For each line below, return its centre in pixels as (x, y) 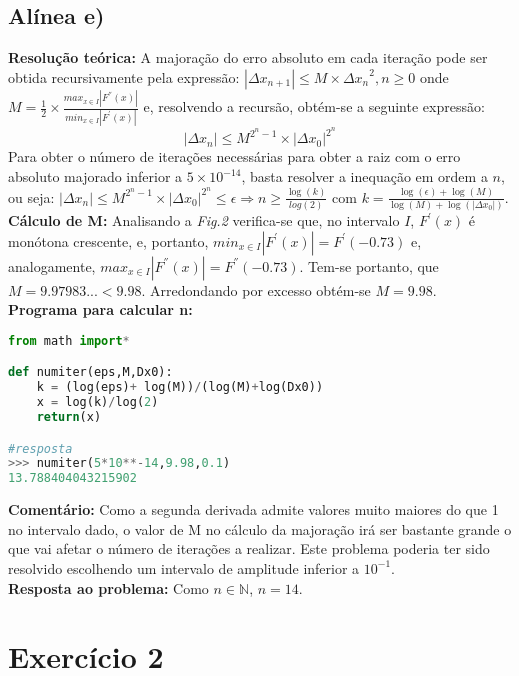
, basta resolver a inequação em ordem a (364, 176)
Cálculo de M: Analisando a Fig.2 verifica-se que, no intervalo (204, 220)
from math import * (69, 340)
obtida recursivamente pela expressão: (124, 76)
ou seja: (31, 196)
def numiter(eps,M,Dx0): (90, 372)
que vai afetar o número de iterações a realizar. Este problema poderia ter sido (249, 548)
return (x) (69, 416)
